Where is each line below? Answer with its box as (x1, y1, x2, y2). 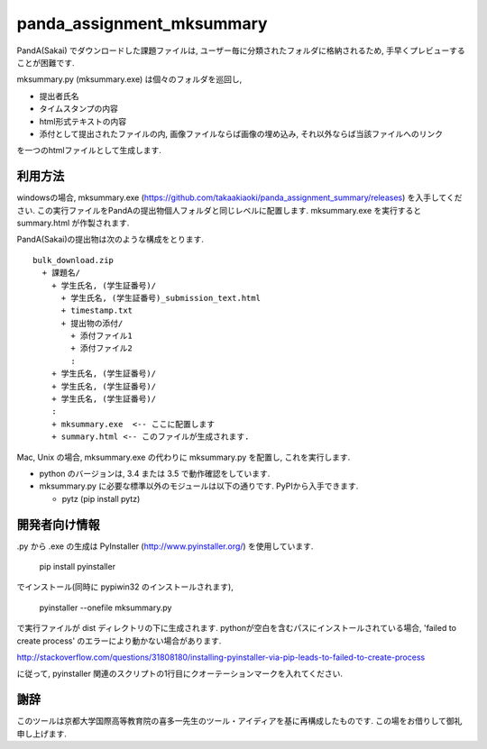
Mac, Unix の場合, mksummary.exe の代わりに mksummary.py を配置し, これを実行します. (16, 452, 351, 462)
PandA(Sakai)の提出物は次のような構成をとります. (16, 234, 205, 245)
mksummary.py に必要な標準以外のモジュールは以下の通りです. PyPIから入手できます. (39, 480, 359, 491)
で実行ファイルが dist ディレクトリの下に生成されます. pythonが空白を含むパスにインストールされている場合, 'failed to (16, 623, 457, 634)
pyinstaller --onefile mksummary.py (39, 602, 172, 613)
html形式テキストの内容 (39, 115, 127, 126)
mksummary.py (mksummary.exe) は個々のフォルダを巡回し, (16, 74, 243, 85)
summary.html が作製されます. (16, 217, 130, 228)
